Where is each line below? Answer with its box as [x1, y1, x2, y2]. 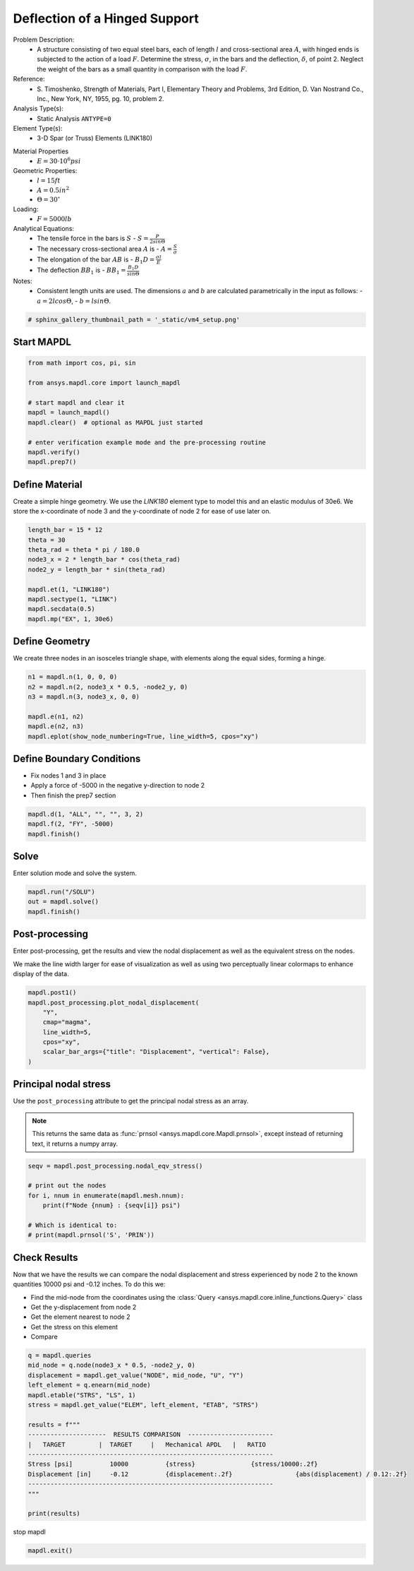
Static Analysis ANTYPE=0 [37, 114, 112, 123]
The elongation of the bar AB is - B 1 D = [37, 255, 155, 265]
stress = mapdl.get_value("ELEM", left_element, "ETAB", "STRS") [28, 1401, 259, 1409]
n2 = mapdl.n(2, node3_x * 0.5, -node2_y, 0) [28, 682, 188, 691]
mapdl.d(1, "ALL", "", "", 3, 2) [28, 810, 144, 818]
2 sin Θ [149, 238, 166, 245]
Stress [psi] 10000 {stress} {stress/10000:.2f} [28, 1460, 319, 1469]
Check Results [13, 1251, 78, 1264]
